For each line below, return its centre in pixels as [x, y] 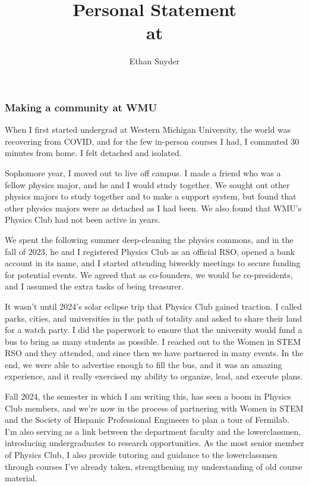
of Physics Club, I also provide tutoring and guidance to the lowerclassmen [141, 455]
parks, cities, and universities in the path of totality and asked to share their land [153, 318]
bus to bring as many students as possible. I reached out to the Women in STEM [153, 341]
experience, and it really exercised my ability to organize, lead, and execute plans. [154, 376]
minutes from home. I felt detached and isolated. [93, 153]
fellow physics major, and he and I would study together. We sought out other [147, 184]
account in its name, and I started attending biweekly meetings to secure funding [153, 263]
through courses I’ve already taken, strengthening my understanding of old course [154, 466]
